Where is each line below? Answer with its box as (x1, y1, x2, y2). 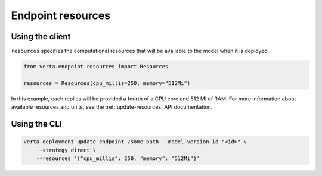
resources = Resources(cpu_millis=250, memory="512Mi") (23, 80, 191, 86)
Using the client (11, 32, 71, 42)
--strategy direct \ (36, 146, 97, 153)
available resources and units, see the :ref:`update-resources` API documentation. (11, 103, 213, 111)
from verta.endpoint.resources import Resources (23, 63, 169, 70)
